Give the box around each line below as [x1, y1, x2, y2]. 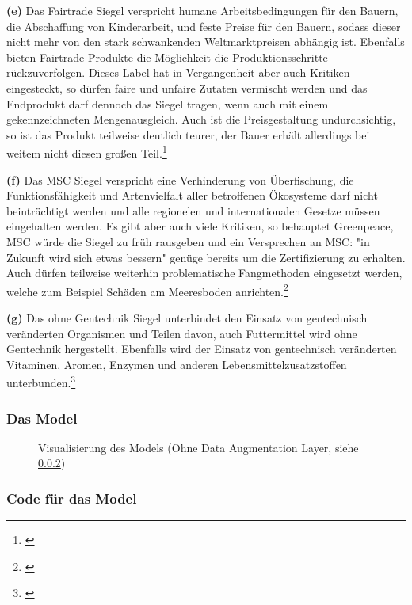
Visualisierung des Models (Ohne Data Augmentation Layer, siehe [38, 439, 359, 455]
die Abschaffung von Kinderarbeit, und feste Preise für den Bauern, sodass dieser [6, 17, 401, 34]
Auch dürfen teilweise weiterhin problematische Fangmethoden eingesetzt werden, [6, 264, 402, 281]
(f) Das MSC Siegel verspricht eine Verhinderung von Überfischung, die [6, 171, 354, 188]
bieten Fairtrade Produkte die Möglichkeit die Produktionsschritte [6, 48, 328, 65]
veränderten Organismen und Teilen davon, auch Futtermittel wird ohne [6, 325, 357, 341]
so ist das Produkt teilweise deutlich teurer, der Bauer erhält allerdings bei [6, 126, 370, 143]
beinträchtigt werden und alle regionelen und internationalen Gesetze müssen [6, 202, 380, 219]
